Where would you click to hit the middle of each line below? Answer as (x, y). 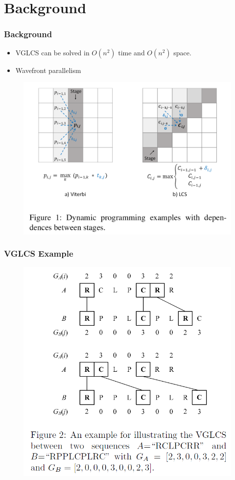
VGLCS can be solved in (52, 52)
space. (182, 52)
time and (131, 52)
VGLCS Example (39, 253)
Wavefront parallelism (48, 70)
